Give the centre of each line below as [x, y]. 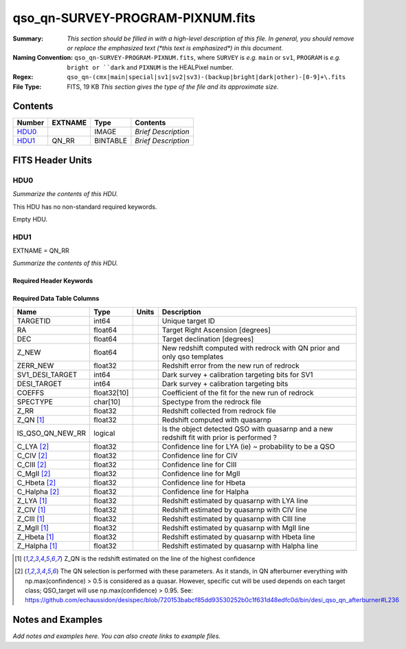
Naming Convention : [43, 58]
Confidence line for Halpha [205, 491]
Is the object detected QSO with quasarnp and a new [247, 429]
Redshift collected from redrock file [219, 411]
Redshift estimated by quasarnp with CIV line [235, 509]
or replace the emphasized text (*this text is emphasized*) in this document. [175, 47]
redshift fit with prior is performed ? [219, 437]
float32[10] [111, 392]
